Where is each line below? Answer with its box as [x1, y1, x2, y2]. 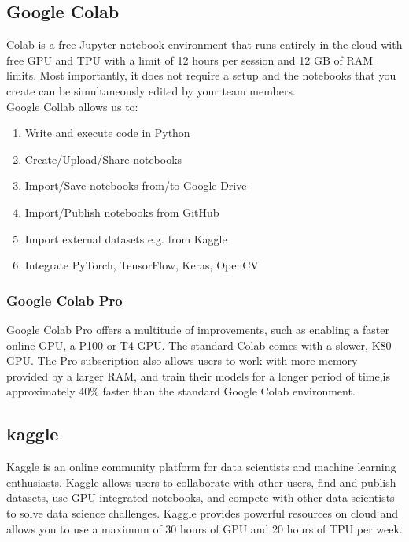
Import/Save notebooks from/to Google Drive [24, 177, 247, 194]
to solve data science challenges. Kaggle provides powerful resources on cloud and [6, 504, 398, 521]
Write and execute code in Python [24, 124, 190, 141]
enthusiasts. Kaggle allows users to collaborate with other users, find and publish [6, 473, 396, 490]
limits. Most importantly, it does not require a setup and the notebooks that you [6, 67, 396, 84]
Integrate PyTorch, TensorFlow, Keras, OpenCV [24, 257, 259, 273]
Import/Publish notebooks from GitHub [24, 203, 219, 220]
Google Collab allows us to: [6, 98, 138, 114]
